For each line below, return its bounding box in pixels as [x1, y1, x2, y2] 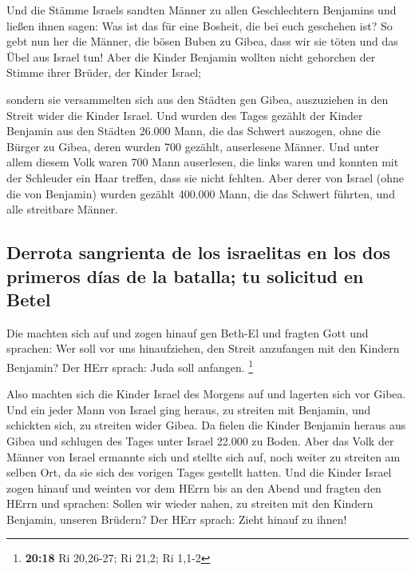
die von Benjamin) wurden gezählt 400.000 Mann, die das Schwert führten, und [6, 185, 395, 202]
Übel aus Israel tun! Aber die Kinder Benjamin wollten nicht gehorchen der [6, 48, 376, 65]
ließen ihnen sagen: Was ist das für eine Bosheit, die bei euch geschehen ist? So [6, 17, 393, 34]
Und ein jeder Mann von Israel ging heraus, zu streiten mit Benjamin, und [6, 401, 371, 417]
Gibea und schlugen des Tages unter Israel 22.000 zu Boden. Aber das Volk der [6, 432, 394, 449]
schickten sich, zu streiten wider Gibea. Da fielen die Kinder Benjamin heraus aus [6, 417, 406, 433]
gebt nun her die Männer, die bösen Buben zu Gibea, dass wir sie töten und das [6, 33, 398, 50]
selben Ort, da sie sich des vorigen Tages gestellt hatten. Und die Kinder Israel [6, 464, 392, 481]
